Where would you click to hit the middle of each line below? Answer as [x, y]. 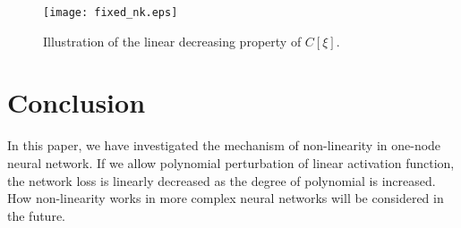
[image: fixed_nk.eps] [111, 13]
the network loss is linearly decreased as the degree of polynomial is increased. [222, 180]
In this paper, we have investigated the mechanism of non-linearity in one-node [224, 145]
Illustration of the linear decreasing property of [172, 41]
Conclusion [77, 102]
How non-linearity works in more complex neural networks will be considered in [226, 198]
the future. [37, 215]
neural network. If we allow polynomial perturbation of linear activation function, [231, 162]
